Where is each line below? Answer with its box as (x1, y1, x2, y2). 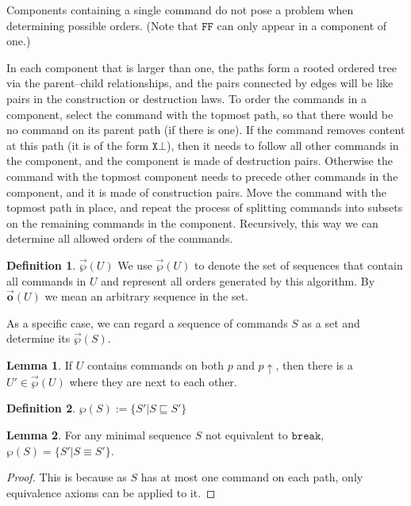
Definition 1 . (6, 256, 76, 273)
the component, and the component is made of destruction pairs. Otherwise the (6, 152, 393, 169)
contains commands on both (86, 356, 224, 373)
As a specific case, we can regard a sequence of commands (6, 314, 288, 331)
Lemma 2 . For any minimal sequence (6, 426, 192, 443)
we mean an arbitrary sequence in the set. (44, 288, 248, 305)
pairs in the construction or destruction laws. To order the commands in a (6, 90, 367, 106)
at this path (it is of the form (6, 136, 149, 153)
